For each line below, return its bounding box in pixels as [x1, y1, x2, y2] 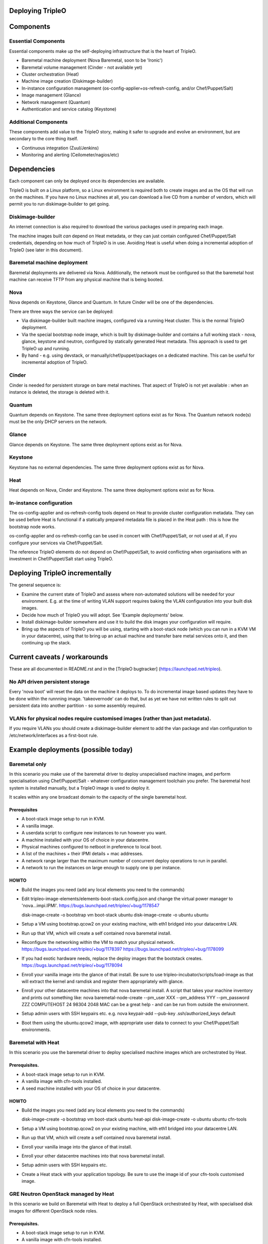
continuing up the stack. [21, 640, 71, 646]
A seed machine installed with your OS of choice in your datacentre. [21, 1085, 161, 1091]
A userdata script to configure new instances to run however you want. [21, 830, 167, 836]
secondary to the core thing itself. [9, 136, 78, 142]
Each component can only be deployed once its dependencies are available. [9, 178, 165, 184]
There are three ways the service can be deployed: [9, 309, 114, 314]
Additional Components [9, 118, 68, 125]
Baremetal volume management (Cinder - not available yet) [21, 64, 142, 70]
